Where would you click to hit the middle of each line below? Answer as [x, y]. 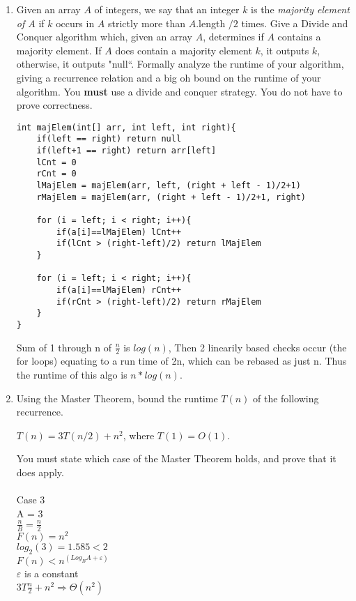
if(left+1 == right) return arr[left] [126, 151]
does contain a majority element [184, 50]
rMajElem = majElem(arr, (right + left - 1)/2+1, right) [171, 197]
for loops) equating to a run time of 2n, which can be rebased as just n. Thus [181, 361]
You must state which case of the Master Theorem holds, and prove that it [176, 458]
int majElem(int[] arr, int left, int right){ [126, 127]
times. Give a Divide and [295, 23]
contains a [299, 37]
